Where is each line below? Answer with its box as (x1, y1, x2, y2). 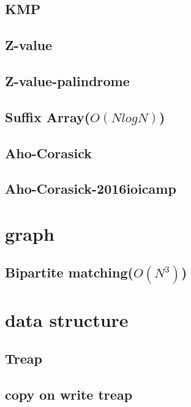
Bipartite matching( (5, 263, 133, 282)
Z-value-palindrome (5, 71, 130, 90)
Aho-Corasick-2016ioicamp (5, 179, 176, 198)
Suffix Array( (5, 107, 91, 126)
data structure (5, 307, 129, 332)
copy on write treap (5, 385, 133, 404)
